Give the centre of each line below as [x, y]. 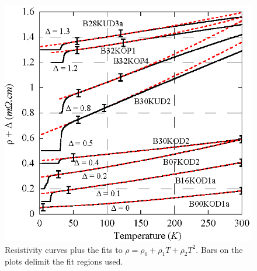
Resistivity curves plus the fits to [64, 249]
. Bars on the [219, 249]
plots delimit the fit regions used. [64, 261]
